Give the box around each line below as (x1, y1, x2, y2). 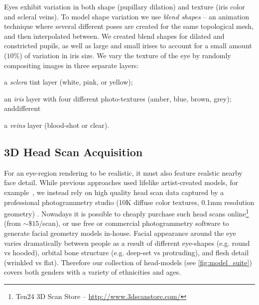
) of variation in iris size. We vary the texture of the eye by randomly (19, 50, 231, 60)
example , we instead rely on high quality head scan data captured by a (4, 187, 224, 197)
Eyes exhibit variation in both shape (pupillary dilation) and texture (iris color (4, 1, 245, 11)
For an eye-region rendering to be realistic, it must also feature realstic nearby (4, 167, 243, 178)
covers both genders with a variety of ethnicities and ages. (4, 267, 181, 277)
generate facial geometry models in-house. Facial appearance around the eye (4, 227, 236, 238)
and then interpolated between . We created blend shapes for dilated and (4, 30, 225, 41)
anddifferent (4, 103, 41, 113)
